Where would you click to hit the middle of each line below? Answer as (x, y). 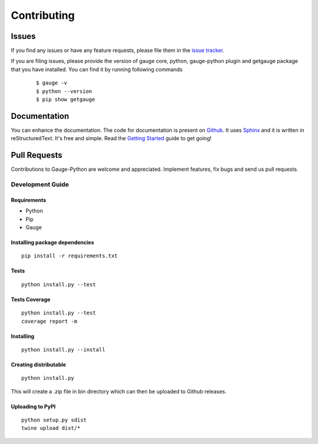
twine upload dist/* (51, 428)
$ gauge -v (52, 83)
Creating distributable (39, 365)
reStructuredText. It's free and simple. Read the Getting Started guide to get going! (111, 138)
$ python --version (64, 91)
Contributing (43, 15)
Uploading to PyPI (33, 406)
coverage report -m (49, 321)
